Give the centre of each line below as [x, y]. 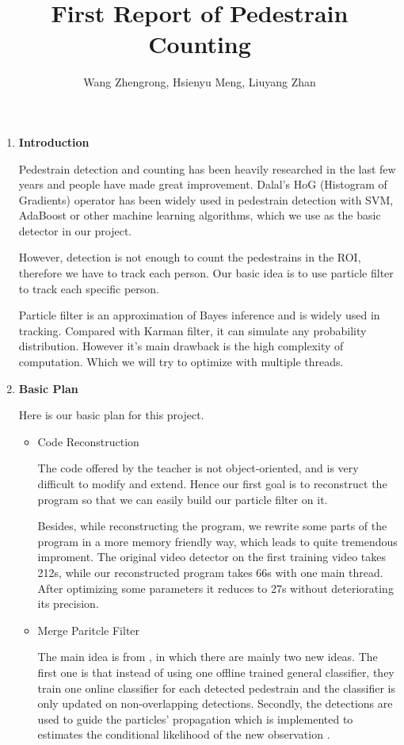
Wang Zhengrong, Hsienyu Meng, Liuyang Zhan [200, 82]
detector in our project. [75, 230]
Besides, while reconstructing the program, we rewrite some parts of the [212, 526]
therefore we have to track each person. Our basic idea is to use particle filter [206, 273]
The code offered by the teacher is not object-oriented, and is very [198, 468]
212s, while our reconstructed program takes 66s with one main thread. [210, 572]
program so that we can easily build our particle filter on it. [183, 499]
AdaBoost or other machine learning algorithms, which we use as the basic [200, 215]
